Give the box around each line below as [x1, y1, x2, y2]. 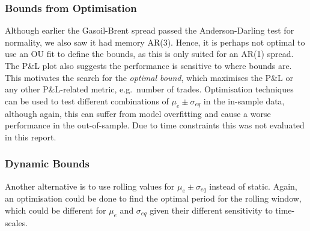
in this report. [5, 130, 56, 143]
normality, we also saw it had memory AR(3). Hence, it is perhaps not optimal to [5, 35, 305, 48]
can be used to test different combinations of [5, 94, 169, 107]
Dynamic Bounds [5, 156, 90, 171]
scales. [5, 216, 28, 229]
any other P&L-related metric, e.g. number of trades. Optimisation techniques [5, 83, 294, 95]
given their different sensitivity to [150, 203, 273, 216]
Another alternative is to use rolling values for [5, 179, 175, 192]
